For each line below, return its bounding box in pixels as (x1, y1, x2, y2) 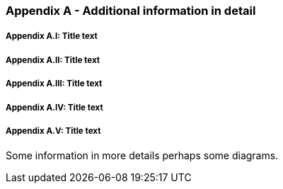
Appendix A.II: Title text (6, 55, 100, 65)
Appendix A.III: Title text (6, 79, 103, 89)
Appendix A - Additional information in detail (6, 4, 256, 18)
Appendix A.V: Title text (6, 125, 101, 136)
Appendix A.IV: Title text (6, 102, 103, 113)
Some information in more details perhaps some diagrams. (6, 149, 279, 162)
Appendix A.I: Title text (6, 31, 98, 42)
